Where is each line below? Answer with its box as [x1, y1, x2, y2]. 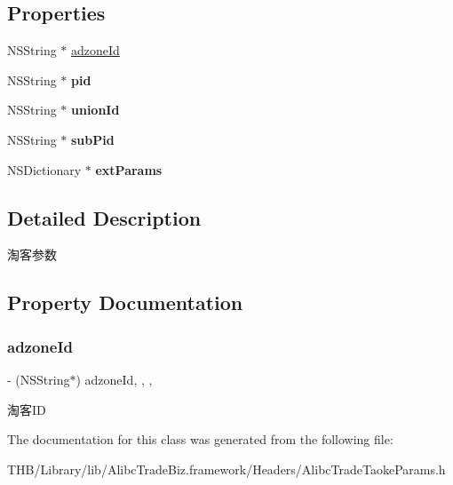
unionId [71, 100, 120, 119]
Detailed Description [7, 203, 202, 231]
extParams [95, 160, 163, 179]
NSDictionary [7, 160, 82, 179]
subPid [71, 130, 115, 148]
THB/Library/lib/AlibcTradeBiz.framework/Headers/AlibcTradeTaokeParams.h [7, 459, 446, 478]
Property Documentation [7, 289, 243, 316]
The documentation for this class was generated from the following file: [7, 430, 393, 449]
